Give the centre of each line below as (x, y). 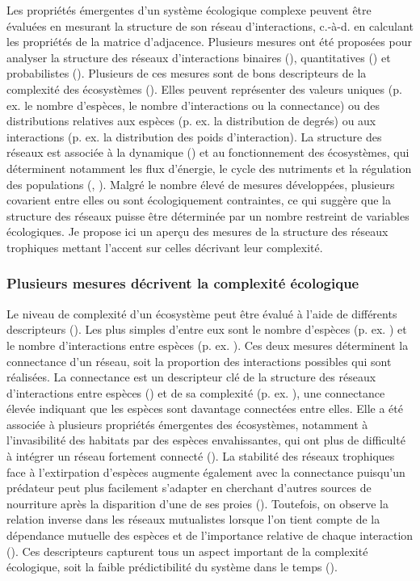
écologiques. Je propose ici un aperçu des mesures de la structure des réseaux (197, 232)
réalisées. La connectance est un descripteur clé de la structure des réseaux (191, 377)
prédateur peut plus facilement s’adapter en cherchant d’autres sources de (189, 488)
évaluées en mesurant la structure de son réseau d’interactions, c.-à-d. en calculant (210, 25)
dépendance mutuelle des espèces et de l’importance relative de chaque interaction (210, 535)
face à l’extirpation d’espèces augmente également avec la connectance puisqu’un (206, 472)
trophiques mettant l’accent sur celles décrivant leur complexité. (165, 247)
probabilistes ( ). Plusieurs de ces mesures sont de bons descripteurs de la (187, 73)
